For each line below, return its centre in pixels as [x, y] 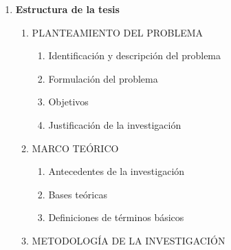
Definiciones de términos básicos [116, 217]
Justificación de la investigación [115, 124]
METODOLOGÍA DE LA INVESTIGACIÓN [129, 240]
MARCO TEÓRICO [75, 148]
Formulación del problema [103, 78]
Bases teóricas [78, 194]
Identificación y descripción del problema [135, 55]
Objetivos [68, 102]
